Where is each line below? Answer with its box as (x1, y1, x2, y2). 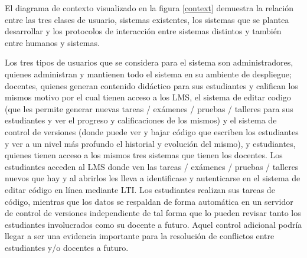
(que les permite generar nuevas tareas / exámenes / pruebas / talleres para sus (5, 102, 293, 115)
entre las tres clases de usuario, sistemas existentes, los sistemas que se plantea (5, 13, 289, 25)
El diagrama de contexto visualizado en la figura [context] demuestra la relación (5, 2, 293, 14)
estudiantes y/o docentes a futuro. (5, 241, 129, 253)
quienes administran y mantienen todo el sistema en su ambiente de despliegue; (5, 67, 292, 80)
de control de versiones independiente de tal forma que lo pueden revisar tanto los (5, 207, 301, 219)
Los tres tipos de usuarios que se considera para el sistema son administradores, (5, 56, 293, 68)
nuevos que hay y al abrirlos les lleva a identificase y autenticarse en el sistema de (5, 172, 301, 184)
